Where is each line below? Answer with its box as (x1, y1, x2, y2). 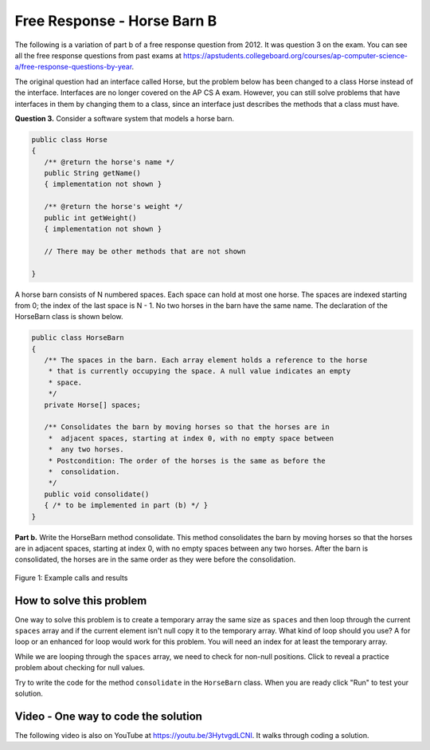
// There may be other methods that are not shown (44, 247, 246, 255)
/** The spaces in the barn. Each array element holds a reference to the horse (44, 356, 368, 365)
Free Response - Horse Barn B (14, 12, 217, 30)
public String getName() (44, 168, 141, 178)
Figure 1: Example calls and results (14, 573, 128, 582)
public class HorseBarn (31, 334, 125, 342)
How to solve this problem (14, 594, 147, 607)
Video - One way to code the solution (14, 709, 203, 723)
